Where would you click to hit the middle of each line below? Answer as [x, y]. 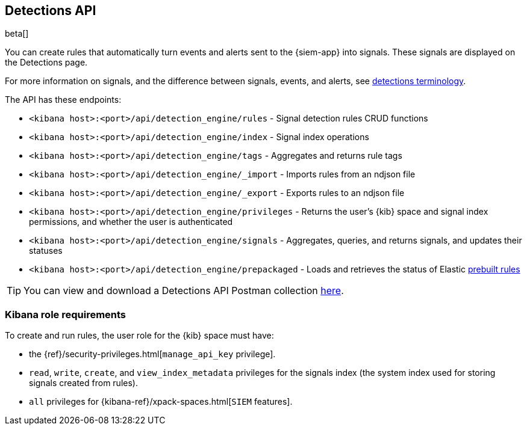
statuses [46, 251]
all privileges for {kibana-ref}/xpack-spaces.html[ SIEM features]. [161, 402]
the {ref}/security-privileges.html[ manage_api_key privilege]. [152, 354]
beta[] [17, 34]
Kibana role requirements [66, 314]
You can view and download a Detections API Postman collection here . [184, 291]
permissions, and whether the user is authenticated [131, 222]
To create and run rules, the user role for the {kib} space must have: [139, 336]
